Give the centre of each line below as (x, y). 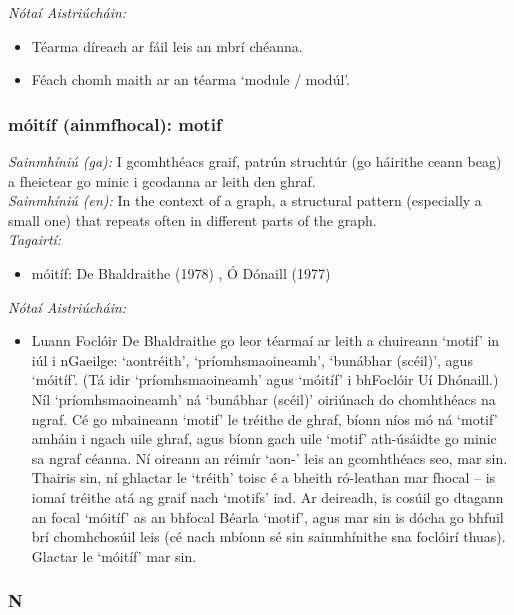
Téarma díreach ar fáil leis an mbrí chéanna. (167, 45)
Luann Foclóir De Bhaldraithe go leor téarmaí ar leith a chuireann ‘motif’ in (265, 340)
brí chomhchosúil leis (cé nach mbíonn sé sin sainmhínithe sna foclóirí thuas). (268, 536)
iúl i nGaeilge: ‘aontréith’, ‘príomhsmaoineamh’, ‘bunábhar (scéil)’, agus (252, 359)
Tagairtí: (35, 239)
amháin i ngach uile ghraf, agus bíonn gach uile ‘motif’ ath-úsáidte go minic (264, 438)
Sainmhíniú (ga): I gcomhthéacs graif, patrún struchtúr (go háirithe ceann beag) (255, 161)
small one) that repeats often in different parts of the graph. (192, 219)
